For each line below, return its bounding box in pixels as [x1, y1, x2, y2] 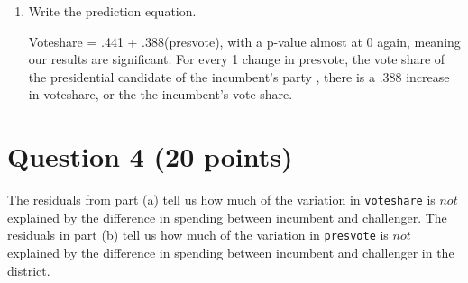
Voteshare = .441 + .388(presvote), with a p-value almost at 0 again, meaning [28, 32, 461, 50]
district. [7, 260, 50, 279]
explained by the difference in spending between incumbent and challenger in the [7, 243, 454, 261]
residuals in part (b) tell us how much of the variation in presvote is [7, 225, 389, 244]
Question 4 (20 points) [7, 138, 293, 175]
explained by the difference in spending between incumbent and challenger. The [7, 207, 447, 226]
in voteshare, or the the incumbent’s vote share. [28, 85, 293, 104]
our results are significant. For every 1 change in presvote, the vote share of [28, 50, 445, 68]
